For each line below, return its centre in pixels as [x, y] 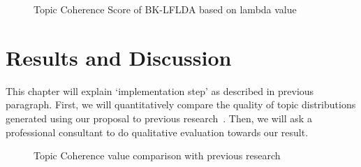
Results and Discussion [119, 57]
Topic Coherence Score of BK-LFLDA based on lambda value [165, 9]
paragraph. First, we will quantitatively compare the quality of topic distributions [181, 104]
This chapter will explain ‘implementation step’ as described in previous [160, 90]
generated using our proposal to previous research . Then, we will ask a [159, 118]
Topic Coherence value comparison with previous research [157, 155]
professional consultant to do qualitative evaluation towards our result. [157, 132]
